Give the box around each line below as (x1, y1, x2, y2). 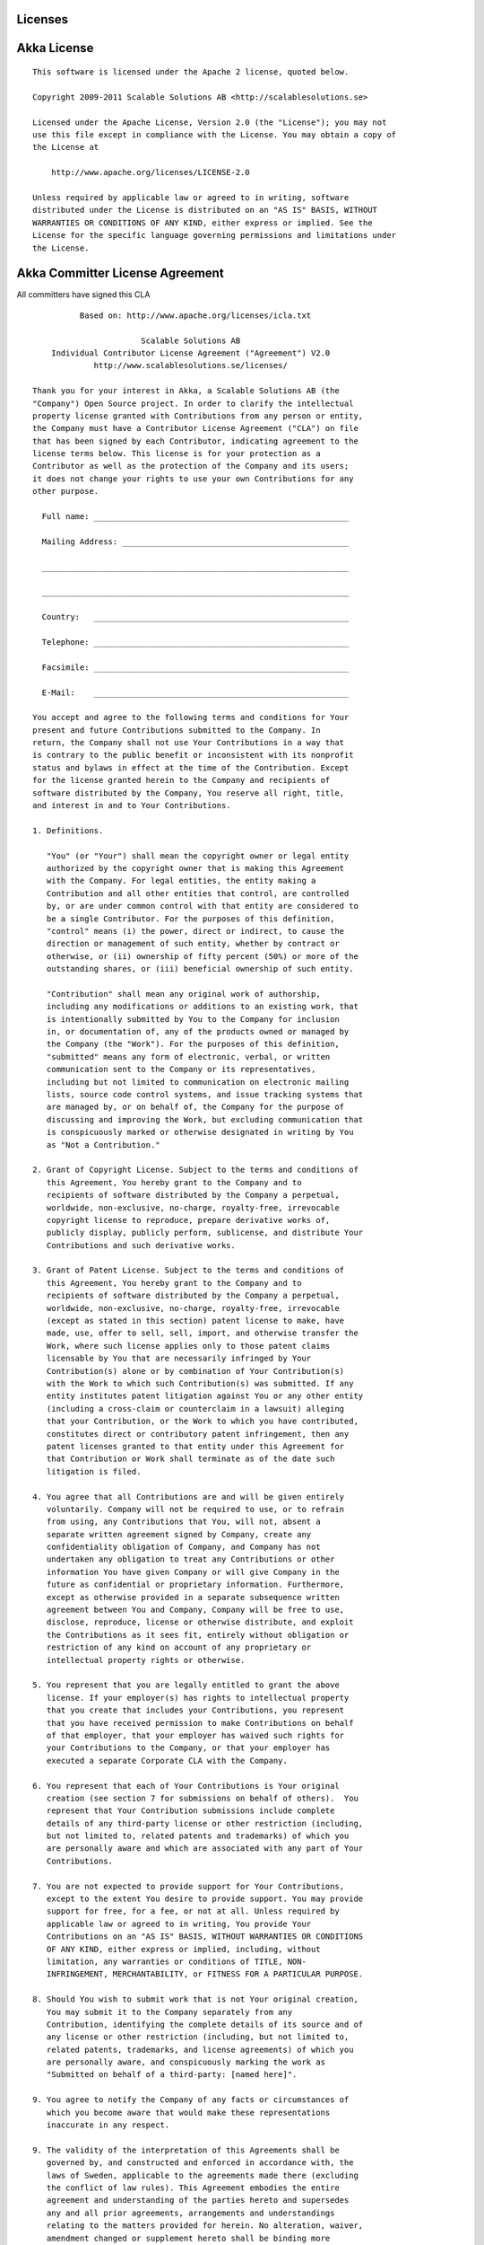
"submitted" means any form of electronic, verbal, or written (46, 1052, 331, 1061)
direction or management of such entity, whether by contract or (46, 938, 340, 949)
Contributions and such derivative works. (46, 1240, 237, 1250)
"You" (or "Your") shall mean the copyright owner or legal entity (46, 850, 350, 861)
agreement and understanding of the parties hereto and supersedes (46, 2196, 350, 2205)
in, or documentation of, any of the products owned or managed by (46, 1026, 350, 1037)
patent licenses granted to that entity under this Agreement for (46, 1441, 345, 1451)
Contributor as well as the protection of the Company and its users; (32, 461, 350, 471)
